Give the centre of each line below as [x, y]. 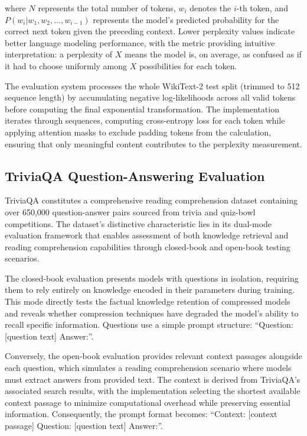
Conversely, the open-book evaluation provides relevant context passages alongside [153, 356]
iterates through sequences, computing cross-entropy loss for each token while [145, 120]
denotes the [210, 8]
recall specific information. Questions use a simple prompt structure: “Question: [149, 324]
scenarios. [22, 258]
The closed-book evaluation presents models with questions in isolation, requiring [152, 278]
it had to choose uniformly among [66, 65]
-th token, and [262, 8]
